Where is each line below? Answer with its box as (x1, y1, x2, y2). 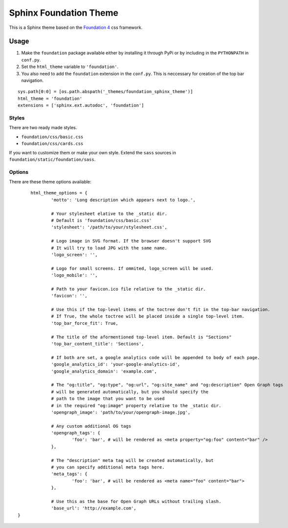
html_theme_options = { (30, 190, 88, 196)
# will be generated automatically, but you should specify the (51, 389, 209, 394)
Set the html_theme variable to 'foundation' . (21, 64, 119, 70)
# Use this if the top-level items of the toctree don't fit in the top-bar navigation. (51, 307, 271, 312)
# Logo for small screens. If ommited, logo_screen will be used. (51, 265, 214, 271)
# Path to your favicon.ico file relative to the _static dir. (51, 286, 206, 291)
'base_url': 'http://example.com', (51, 505, 136, 511)
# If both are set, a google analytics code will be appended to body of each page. (51, 355, 260, 360)
